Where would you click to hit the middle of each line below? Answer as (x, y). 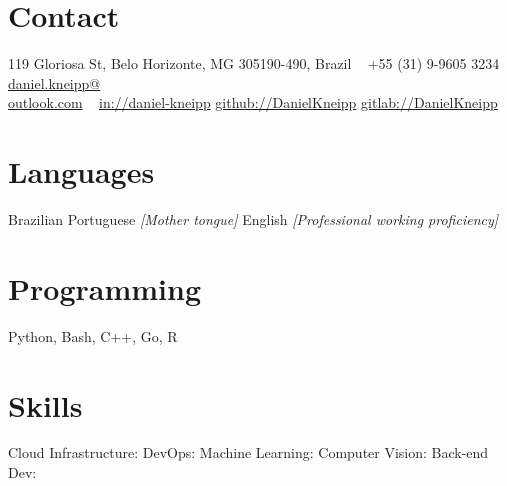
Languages (81, 171)
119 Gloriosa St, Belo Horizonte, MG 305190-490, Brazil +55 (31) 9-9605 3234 (254, 63)
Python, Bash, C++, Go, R (93, 335)
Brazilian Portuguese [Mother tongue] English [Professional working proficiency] (253, 219)
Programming (104, 287)
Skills (45, 404)
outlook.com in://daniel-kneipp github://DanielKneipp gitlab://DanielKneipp (253, 102)
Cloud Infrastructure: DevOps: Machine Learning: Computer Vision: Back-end (248, 452)
